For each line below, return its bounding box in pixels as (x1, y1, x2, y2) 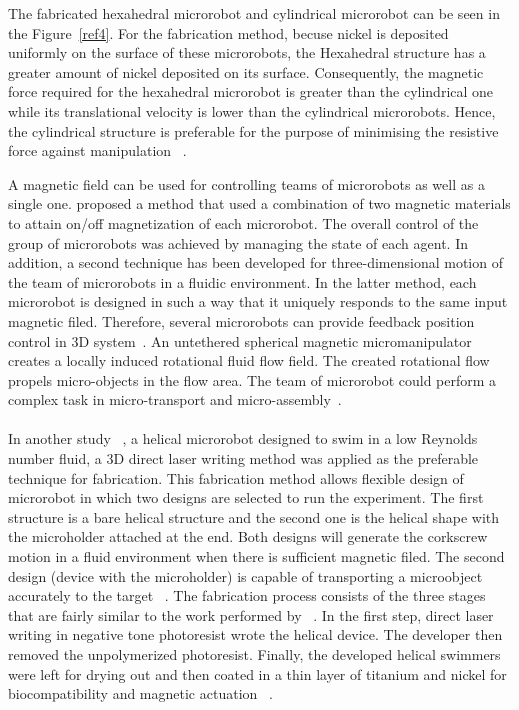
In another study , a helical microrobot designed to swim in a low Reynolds (8, 428, 478, 449)
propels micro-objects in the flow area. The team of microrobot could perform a (8, 369, 497, 390)
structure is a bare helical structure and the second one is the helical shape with (8, 506, 500, 527)
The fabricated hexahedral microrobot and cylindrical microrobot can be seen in (8, 3, 500, 23)
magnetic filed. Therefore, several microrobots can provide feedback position (8, 310, 475, 331)
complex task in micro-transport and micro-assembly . (8, 389, 342, 410)
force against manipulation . (8, 140, 187, 161)
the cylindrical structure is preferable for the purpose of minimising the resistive (8, 120, 499, 141)
